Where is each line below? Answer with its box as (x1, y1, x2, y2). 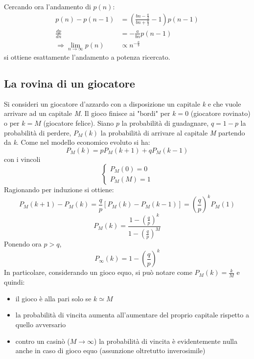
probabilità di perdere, (4, 127, 71, 137)
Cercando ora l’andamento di (4, 1, 91, 11)
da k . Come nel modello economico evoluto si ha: (4, 137, 150, 147)
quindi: (4, 277, 25, 287)
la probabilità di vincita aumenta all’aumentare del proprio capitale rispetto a (15, 310, 249, 320)
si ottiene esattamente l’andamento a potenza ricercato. (4, 51, 170, 62)
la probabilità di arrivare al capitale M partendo (100, 127, 245, 137)
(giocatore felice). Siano (43, 117, 114, 128)
